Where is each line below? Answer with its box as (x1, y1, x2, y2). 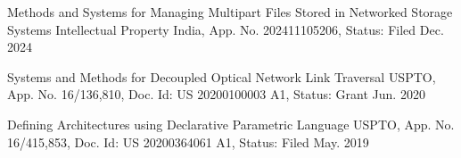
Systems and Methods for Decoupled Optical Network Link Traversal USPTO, (7, 67, 436, 86)
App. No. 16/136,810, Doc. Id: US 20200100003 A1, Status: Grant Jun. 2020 (7, 85, 425, 104)
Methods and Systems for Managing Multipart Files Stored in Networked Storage (7, 3, 453, 21)
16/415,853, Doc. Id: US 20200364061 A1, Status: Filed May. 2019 (7, 132, 369, 151)
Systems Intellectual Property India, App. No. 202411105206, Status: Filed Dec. (7, 20, 444, 38)
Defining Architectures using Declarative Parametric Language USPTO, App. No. (7, 114, 455, 133)
